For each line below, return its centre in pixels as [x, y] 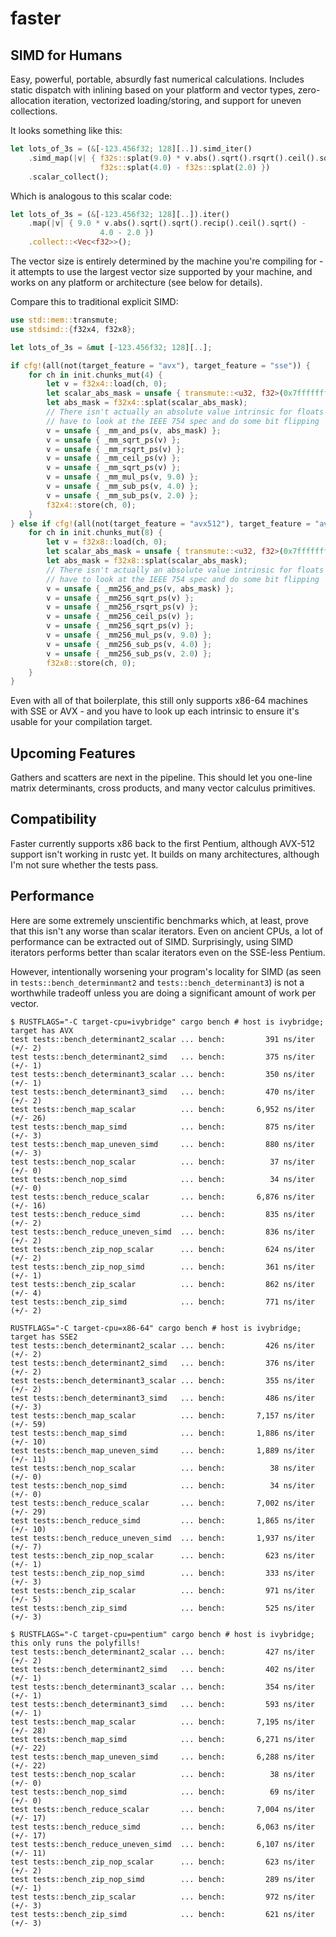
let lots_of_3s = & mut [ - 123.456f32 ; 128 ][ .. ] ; [111, 347]
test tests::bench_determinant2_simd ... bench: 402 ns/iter [162, 1669]
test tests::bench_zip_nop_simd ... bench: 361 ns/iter [162, 1267]
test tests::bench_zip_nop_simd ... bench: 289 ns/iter [162, 1879]
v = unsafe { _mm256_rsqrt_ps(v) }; [122, 607]
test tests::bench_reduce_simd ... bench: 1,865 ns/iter [162, 1520]
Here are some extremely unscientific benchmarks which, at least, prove [159, 920]
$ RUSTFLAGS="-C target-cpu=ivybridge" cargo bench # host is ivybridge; [167, 1022]
